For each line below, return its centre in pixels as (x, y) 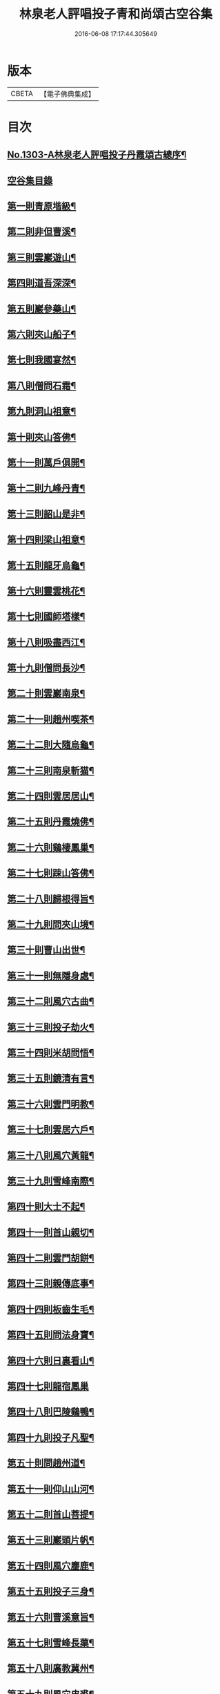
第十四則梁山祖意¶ (46, 540)
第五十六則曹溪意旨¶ (51, 1617)
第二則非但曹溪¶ (42, 232)
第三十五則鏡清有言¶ (51, 1079)
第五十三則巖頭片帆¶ (51, 1540)
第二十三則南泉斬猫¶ (51, 770)
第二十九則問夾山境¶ (51, 924)
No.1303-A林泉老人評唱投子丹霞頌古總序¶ (97, 155)
